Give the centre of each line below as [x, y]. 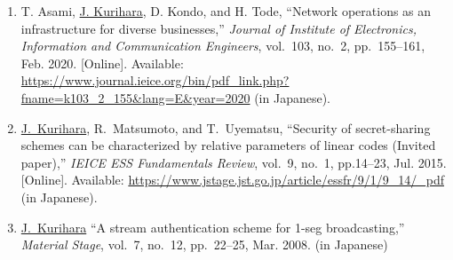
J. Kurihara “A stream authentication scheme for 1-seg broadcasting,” [213, 227]
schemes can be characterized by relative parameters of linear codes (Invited [228, 145]
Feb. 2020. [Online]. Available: [102, 63]
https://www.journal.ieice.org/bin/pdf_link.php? [155, 80]
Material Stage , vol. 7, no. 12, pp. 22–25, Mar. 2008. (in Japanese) [204, 244]
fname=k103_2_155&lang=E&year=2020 [135, 97]
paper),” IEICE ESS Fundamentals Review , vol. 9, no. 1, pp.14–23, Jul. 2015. [234, 162]
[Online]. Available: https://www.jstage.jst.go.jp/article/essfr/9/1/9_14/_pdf [232, 180]
